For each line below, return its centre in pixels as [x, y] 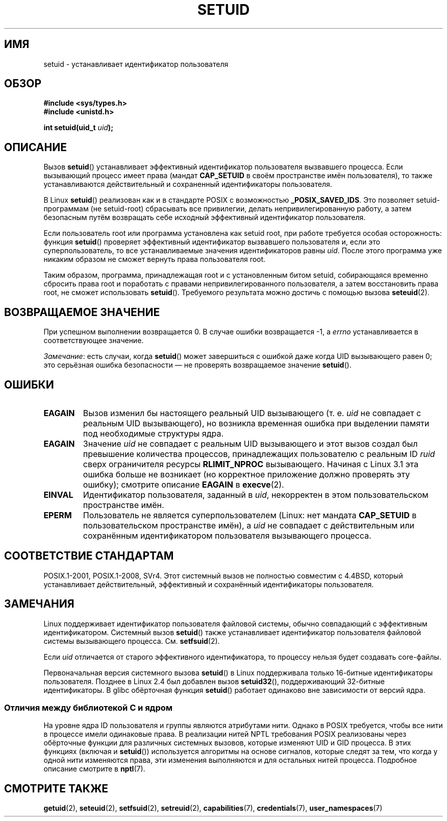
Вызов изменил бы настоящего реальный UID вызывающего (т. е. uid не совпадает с [252, 413]
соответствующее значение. [94, 341]
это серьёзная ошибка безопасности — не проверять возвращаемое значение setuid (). [197, 365]
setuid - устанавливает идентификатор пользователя [136, 64]
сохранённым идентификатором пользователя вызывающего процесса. [227, 535]
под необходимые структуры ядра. [153, 433]
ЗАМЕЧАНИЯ [39, 604]
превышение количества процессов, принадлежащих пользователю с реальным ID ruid [259, 454]
